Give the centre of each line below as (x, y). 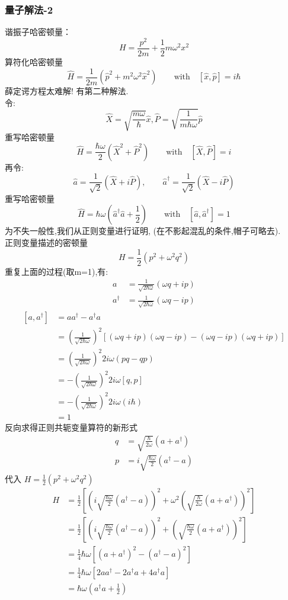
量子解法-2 (29, 9)
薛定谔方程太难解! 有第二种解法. (67, 91)
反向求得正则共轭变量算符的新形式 (71, 427)
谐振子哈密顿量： (38, 32)
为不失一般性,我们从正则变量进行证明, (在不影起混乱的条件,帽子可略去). (143, 231)
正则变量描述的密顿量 (46, 243)
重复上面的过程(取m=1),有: (57, 271)
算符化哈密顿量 (34, 61)
